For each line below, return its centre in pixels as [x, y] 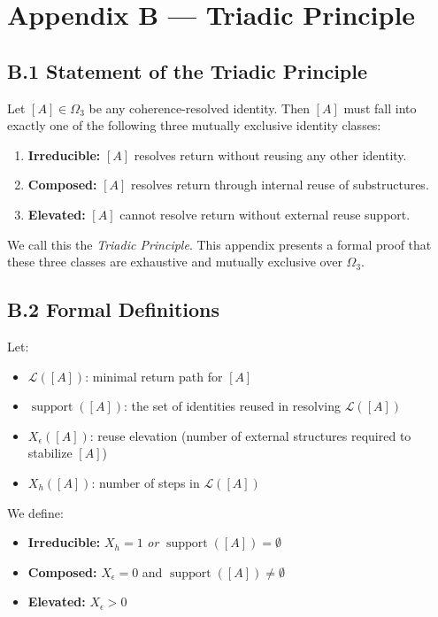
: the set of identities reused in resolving [232, 406]
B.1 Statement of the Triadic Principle [188, 70]
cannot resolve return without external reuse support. [265, 214]
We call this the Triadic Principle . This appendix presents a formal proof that [219, 244]
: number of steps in [146, 482]
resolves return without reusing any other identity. [270, 154]
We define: [35, 512]
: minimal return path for [154, 376]
